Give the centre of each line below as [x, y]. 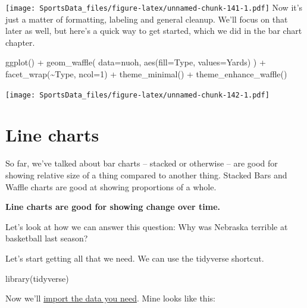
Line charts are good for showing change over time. [113, 207]
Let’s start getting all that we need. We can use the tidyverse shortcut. [135, 258]
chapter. [20, 42]
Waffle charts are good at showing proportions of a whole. [111, 186]
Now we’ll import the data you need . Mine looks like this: [110, 298]
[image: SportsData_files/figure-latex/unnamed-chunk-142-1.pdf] [137, 95]
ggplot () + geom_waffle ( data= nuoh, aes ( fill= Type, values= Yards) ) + [136, 62]
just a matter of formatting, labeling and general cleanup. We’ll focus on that [147, 19]
